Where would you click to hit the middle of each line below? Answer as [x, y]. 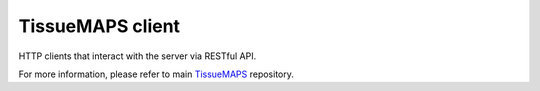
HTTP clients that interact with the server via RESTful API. [137, 56]
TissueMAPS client [99, 26]
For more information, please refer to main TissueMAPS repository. [156, 74]
